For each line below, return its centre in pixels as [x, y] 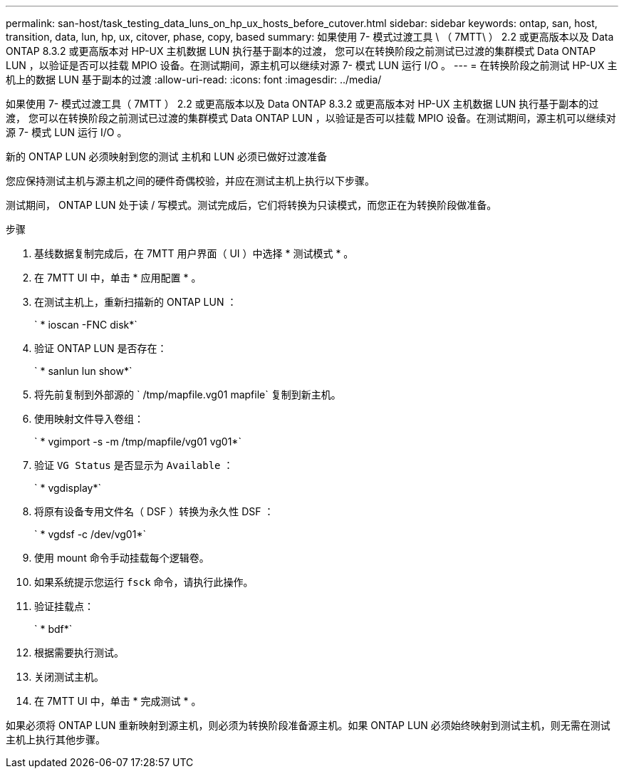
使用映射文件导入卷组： [89, 419]
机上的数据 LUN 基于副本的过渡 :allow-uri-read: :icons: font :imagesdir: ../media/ [194, 79]
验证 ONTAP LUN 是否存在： [101, 348]
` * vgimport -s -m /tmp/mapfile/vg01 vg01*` [138, 442]
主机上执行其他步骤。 [56, 739]
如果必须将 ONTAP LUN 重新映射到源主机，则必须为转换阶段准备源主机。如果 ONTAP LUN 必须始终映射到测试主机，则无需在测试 [308, 725]
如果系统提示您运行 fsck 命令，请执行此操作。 [144, 582]
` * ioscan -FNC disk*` [86, 325]
